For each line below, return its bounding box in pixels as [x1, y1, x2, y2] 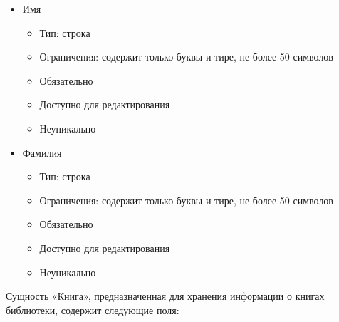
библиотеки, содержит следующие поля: [6, 302, 179, 317]
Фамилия [22, 145, 62, 160]
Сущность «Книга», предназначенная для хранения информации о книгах [6, 289, 325, 303]
